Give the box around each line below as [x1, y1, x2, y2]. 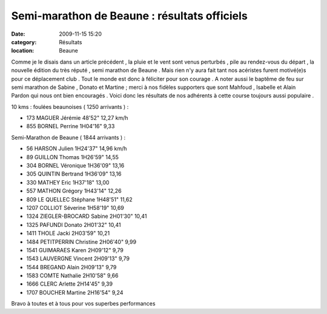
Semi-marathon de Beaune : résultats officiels [11, 9, 248, 22]
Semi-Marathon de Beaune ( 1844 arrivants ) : [11, 134, 126, 141]
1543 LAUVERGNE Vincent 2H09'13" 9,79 [26, 255, 130, 263]
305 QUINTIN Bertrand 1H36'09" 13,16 [26, 170, 122, 178]
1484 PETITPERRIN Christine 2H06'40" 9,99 [26, 238, 136, 245]
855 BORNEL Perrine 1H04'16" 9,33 [26, 123, 115, 130]
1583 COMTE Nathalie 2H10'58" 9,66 [26, 272, 119, 280]
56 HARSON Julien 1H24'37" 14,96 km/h [26, 145, 127, 152]
